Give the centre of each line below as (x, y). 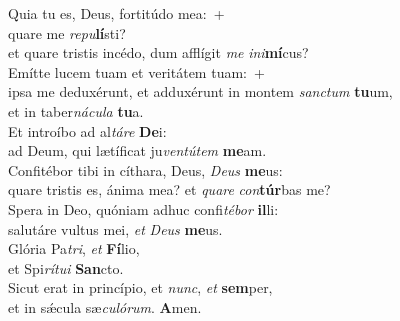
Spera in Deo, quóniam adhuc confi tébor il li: (143, 208)
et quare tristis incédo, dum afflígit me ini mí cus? (158, 52)
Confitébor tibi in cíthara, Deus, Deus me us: (145, 169)
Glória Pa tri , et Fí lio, (74, 248)
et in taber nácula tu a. (76, 110)
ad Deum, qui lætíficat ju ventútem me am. (137, 150)
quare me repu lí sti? (67, 32)
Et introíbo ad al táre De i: (87, 130)
